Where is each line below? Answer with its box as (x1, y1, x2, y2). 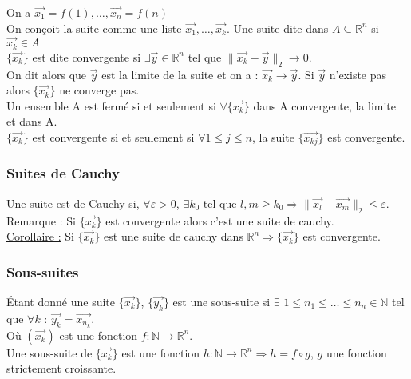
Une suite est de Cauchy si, (6, 194, 140, 211)
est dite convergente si (32, 48, 141, 65)
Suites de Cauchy (6, 163, 120, 183)
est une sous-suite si (172, 293, 271, 309)
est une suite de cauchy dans (104, 228, 243, 245)
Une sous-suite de (6, 344, 93, 361)
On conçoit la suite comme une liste (6, 19, 182, 36)
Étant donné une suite (6, 293, 116, 309)
